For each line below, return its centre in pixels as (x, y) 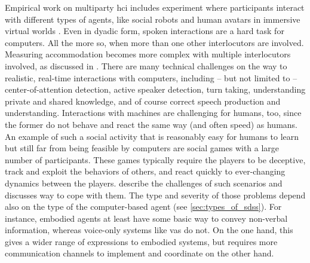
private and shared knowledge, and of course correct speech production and (143, 101)
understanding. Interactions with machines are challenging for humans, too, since (153, 113)
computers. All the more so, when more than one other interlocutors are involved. (154, 42)
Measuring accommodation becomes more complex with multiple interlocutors (148, 54)
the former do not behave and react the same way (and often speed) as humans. (151, 124)
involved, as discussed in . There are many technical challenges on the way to (146, 65)
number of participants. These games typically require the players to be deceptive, (155, 159)
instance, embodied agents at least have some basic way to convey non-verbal (146, 218)
